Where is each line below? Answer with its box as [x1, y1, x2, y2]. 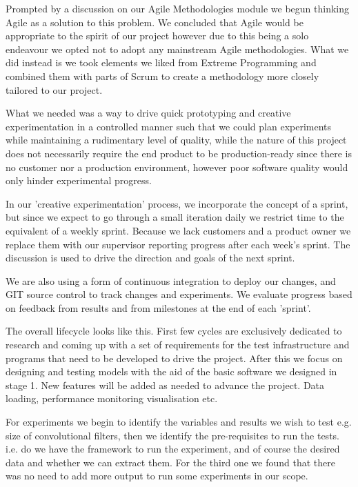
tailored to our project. [6, 82, 103, 97]
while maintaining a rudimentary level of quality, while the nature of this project [6, 132, 347, 147]
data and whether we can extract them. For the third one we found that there [6, 455, 335, 469]
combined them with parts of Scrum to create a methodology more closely [6, 68, 319, 83]
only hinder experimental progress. [6, 173, 152, 188]
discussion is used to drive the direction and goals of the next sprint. [6, 250, 295, 265]
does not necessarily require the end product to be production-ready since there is [6, 146, 352, 160]
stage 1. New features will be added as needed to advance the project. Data [6, 377, 325, 392]
